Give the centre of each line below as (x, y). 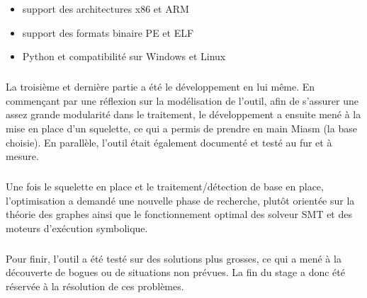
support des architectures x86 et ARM (106, 8)
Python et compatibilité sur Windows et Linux (124, 56)
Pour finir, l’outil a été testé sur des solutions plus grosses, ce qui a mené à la (174, 258)
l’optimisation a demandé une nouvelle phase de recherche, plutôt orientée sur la (180, 200)
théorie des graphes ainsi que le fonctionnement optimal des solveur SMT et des (179, 214)
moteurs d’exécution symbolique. (77, 228)
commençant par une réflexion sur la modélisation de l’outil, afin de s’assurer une (182, 100)
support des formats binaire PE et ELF (108, 32)
